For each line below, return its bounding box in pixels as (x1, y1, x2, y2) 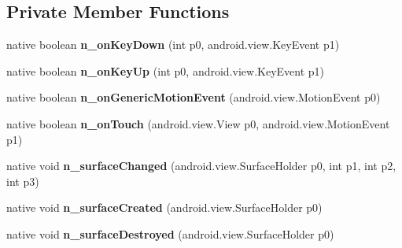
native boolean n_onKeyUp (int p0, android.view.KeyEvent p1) (6, 62, 325, 79)
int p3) (6, 172, 39, 189)
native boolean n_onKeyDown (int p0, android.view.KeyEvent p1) (6, 36, 340, 53)
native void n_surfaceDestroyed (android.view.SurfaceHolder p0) (6, 225, 334, 242)
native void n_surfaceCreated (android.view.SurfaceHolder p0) (6, 199, 323, 216)
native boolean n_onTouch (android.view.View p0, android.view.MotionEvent (6, 115, 390, 131)
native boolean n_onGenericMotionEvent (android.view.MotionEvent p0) (6, 89, 381, 105)
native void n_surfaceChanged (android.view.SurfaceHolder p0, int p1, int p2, (6, 157, 396, 174)
